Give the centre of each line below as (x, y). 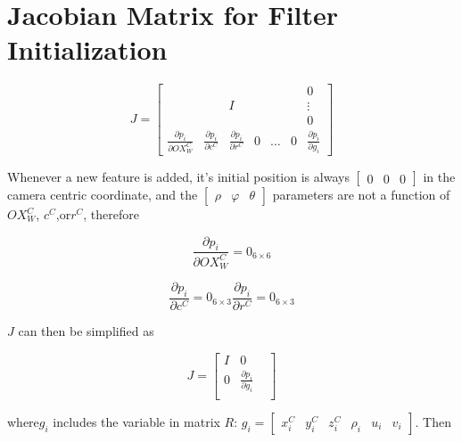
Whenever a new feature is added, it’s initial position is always (178, 176)
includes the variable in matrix (136, 422)
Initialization (87, 49)
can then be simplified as (86, 331)
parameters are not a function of (361, 194)
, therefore (111, 214)
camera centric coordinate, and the (103, 194)
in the (439, 176)
